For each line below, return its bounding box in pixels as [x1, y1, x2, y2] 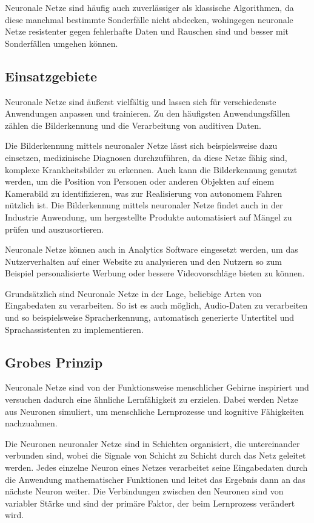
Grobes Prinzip [5, 352, 103, 371]
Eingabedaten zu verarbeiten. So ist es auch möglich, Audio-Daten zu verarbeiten [5, 299, 308, 312]
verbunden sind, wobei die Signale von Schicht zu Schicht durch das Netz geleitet [5, 449, 306, 462]
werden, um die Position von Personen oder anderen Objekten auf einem [5, 175, 275, 188]
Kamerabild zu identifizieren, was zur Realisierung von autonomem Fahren [5, 186, 282, 199]
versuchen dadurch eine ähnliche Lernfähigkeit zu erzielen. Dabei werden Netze [5, 393, 298, 406]
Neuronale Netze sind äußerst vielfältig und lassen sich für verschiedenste [5, 95, 276, 108]
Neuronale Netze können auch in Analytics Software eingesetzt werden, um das [5, 243, 298, 256]
